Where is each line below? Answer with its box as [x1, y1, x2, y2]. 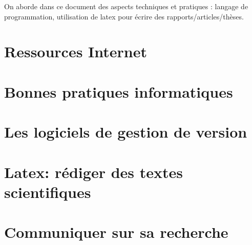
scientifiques [4, 181, 91, 202]
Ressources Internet [4, 41, 148, 62]
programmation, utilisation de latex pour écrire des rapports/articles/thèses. [4, 11, 244, 21]
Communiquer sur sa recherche [4, 221, 228, 242]
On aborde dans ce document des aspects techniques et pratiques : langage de [4, 1, 248, 11]
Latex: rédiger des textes [4, 161, 183, 182]
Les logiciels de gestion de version [4, 121, 247, 142]
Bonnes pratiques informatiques [4, 81, 233, 102]
